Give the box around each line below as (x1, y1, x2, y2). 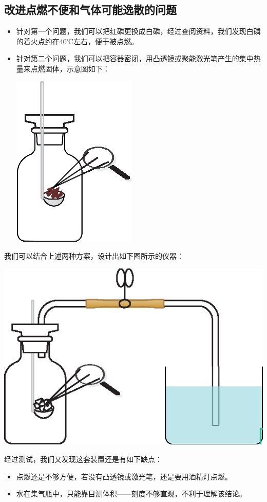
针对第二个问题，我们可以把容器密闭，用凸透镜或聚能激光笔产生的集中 (16, 53, 254, 64)
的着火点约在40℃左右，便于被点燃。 (16, 35, 139, 46)
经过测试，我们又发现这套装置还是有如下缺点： (4, 454, 162, 464)
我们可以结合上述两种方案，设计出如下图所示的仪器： (4, 250, 184, 261)
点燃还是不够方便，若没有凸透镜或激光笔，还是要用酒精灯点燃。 (16, 471, 232, 481)
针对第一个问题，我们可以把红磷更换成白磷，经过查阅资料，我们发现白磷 (16, 26, 261, 37)
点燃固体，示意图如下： (30, 63, 110, 74)
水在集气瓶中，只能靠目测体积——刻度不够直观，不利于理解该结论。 (16, 488, 246, 499)
